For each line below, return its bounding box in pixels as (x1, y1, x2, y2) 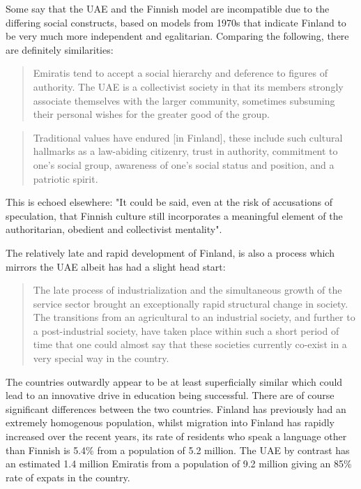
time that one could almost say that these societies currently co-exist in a (33, 337, 347, 352)
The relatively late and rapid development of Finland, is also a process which (6, 245, 335, 259)
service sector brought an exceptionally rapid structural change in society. (33, 296, 348, 310)
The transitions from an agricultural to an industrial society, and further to (33, 310, 355, 324)
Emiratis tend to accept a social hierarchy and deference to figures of (33, 66, 328, 80)
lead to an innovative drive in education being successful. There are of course (6, 388, 335, 403)
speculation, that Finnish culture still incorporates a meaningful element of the (6, 208, 343, 223)
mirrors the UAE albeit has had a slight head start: (6, 259, 226, 273)
